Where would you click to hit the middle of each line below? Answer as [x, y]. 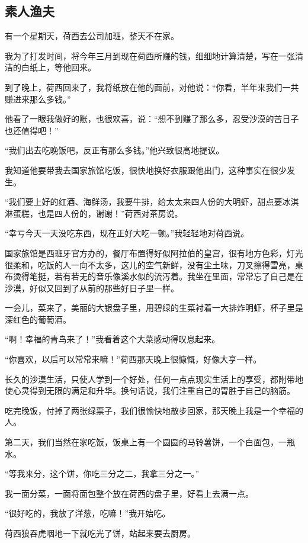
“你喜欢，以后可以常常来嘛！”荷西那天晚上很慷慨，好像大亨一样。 [133, 359]
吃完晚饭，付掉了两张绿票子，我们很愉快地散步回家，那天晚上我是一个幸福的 [154, 410]
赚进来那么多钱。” [38, 99]
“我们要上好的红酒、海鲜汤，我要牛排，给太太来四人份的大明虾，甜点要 [144, 202]
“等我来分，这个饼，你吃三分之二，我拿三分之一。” [102, 473]
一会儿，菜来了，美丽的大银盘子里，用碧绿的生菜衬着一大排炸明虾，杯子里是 [154, 308]
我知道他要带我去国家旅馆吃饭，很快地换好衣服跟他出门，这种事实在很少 [146, 170]
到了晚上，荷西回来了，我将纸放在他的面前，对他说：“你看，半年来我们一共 [152, 87]
